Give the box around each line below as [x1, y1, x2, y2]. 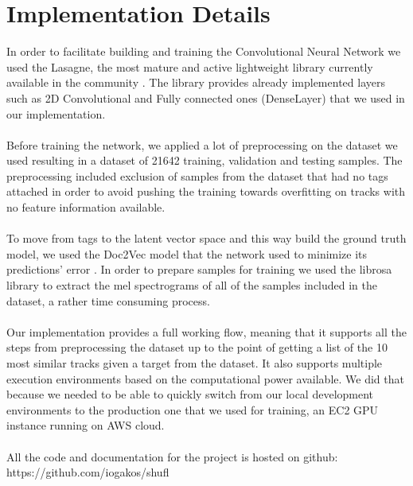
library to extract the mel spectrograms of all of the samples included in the [6, 277, 377, 294]
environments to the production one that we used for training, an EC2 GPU [6, 401, 379, 418]
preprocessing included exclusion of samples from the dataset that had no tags [6, 167, 388, 184]
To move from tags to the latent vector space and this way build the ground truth [6, 230, 407, 247]
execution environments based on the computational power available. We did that [6, 370, 404, 387]
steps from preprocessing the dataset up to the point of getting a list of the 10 [6, 339, 388, 356]
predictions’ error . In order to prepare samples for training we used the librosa [6, 261, 392, 278]
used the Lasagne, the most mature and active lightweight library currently [6, 58, 373, 75]
